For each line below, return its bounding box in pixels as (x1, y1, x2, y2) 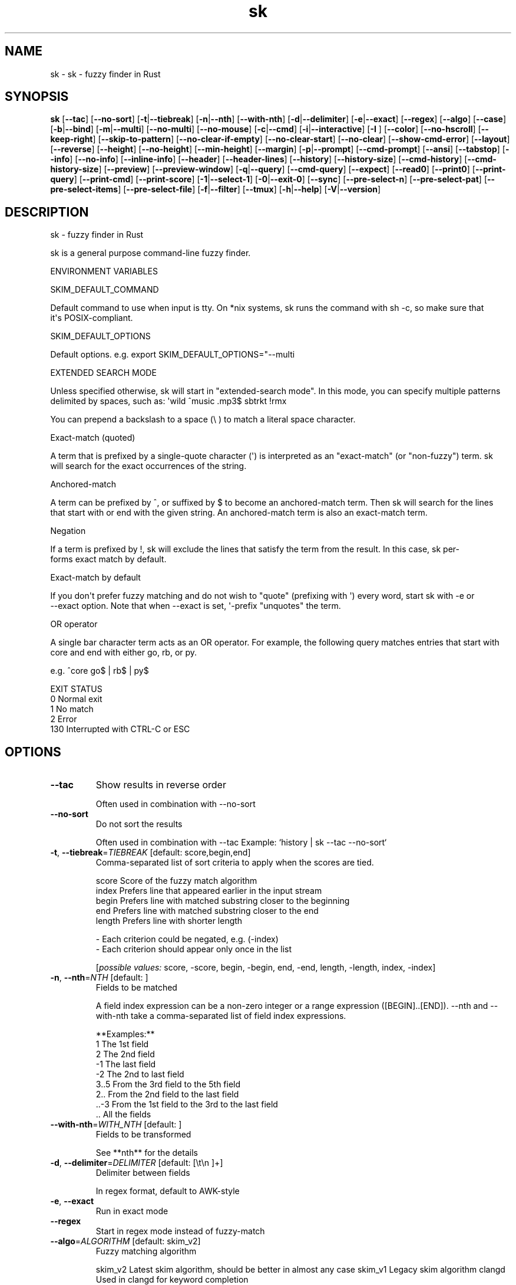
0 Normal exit (50, 694, 102, 704)
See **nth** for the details (95, 1148, 198, 1158)
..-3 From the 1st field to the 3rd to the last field (95, 1099, 278, 1110)
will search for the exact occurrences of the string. (50, 461, 247, 471)
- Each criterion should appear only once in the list (95, 944, 292, 955)
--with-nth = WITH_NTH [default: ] (50, 1119, 182, 1130)
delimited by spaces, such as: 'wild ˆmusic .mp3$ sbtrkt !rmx (50, 396, 287, 407)
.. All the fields (95, 1109, 151, 1120)
